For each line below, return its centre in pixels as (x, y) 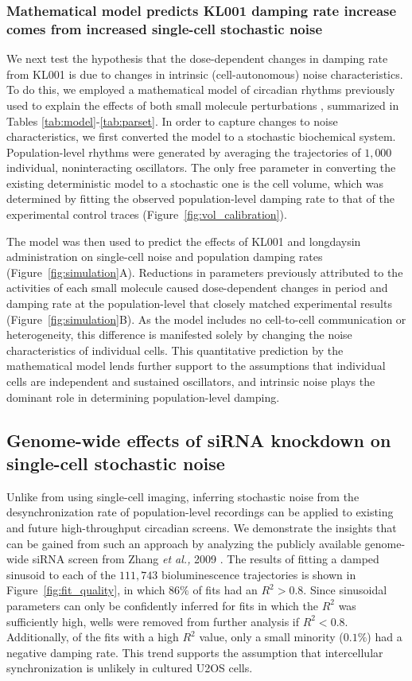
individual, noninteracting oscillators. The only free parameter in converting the (201, 167)
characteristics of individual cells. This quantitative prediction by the (175, 350)
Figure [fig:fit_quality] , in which (86, 590)
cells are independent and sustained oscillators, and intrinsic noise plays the (191, 381)
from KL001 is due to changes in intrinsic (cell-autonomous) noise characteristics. (205, 74)
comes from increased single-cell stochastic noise (165, 28)
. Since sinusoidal (345, 590)
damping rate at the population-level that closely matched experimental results (199, 304)
